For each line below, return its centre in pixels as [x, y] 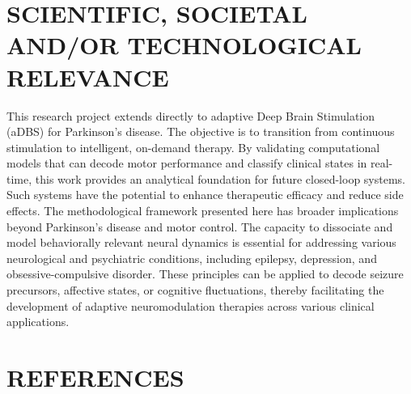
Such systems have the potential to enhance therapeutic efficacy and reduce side [205, 195]
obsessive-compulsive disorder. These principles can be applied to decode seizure [205, 274]
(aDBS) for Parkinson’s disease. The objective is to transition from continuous [201, 131]
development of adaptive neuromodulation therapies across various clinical [191, 305]
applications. [38, 322]
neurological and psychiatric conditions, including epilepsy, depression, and [192, 258]
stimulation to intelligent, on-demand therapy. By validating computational [193, 147]
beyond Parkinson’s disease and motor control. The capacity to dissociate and [200, 226]
